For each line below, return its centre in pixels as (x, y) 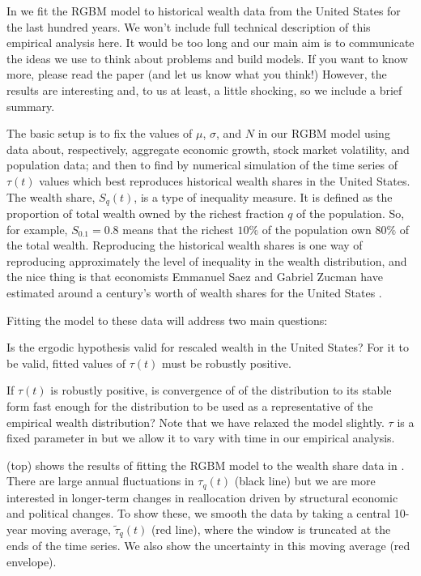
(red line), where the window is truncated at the (271, 529)
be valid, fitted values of (66, 363)
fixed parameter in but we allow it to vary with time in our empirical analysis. (201, 438)
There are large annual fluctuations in (100, 481)
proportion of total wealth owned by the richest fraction (145, 213)
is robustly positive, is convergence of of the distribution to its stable (221, 390)
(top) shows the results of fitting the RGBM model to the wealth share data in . (206, 465)
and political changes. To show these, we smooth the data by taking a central (198, 513)
